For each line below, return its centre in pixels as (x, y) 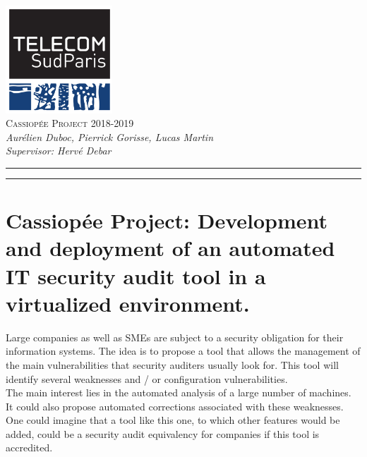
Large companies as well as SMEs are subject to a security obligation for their (175, 337)
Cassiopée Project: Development (167, 220)
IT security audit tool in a (136, 275)
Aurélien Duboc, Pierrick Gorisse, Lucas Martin (110, 136)
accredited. (29, 447)
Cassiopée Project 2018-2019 (70, 123)
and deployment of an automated (170, 248)
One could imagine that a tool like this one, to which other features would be (173, 420)
